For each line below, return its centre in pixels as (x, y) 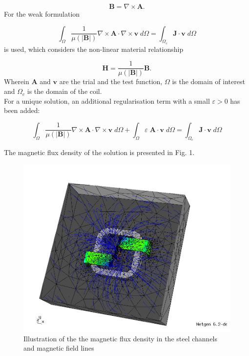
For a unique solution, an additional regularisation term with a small (107, 100)
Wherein (17, 81)
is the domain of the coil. (64, 91)
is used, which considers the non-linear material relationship (94, 49)
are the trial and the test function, (111, 81)
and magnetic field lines (59, 348)
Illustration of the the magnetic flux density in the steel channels (121, 338)
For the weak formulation (42, 14)
